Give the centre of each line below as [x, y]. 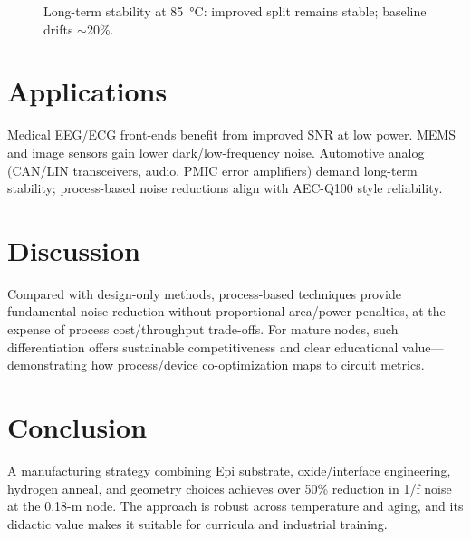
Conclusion [77, 426]
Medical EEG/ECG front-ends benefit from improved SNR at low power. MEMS [231, 135]
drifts [58, 29]
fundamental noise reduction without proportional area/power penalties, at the [226, 311]
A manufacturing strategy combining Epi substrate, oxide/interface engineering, [229, 470]
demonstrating [48, 365]
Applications [87, 91]
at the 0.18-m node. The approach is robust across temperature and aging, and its [235, 506]
